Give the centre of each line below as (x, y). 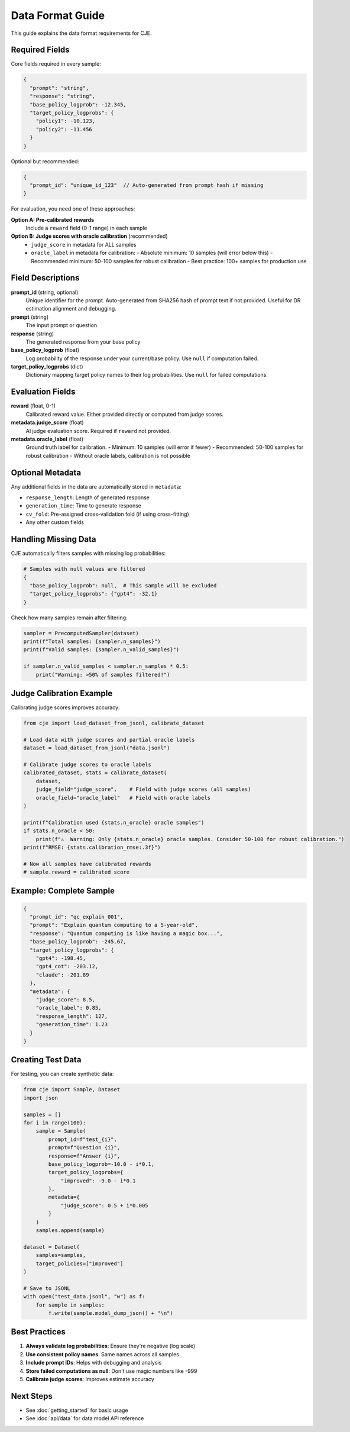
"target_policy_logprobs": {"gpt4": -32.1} (94, 594)
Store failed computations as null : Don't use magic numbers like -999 (111, 1371)
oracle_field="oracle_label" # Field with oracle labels (123, 798)
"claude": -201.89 (62, 975)
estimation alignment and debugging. (71, 309)
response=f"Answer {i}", (84, 1156)
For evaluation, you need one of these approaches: (73, 209)
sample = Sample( (61, 1131)
